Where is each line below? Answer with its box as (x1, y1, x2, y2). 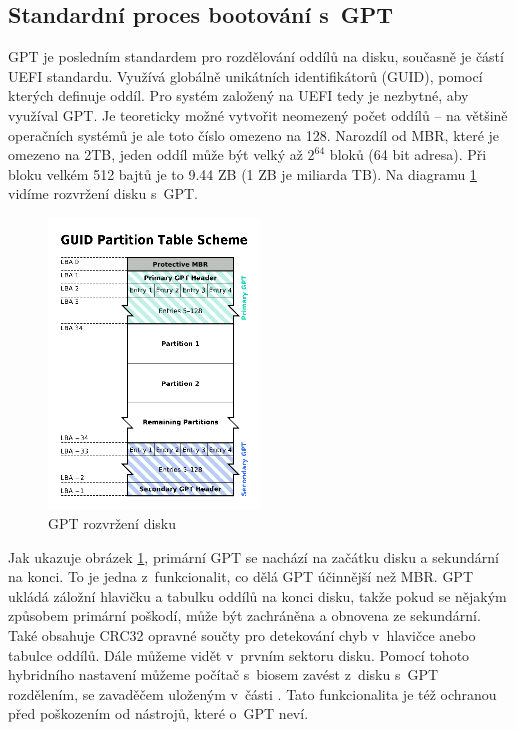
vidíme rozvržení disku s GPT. (8, 183, 198, 204)
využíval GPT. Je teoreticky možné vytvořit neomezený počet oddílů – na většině (8, 104, 508, 125)
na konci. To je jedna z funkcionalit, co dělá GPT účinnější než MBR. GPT (8, 566, 474, 587)
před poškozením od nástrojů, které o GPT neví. (8, 703, 309, 724)
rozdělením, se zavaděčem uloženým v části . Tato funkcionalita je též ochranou (8, 683, 497, 704)
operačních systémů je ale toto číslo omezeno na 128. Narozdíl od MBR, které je (8, 124, 500, 145)
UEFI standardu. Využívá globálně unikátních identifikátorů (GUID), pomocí (8, 65, 483, 86)
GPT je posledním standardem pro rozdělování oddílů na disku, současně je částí (8, 46, 504, 67)
